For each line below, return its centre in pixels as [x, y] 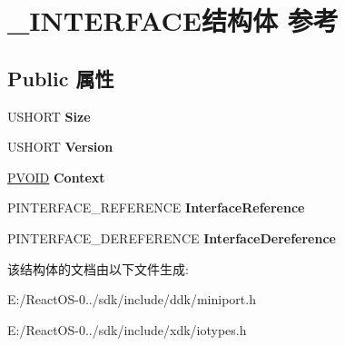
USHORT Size [49, 116]
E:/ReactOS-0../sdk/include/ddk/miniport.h [132, 299]
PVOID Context [56, 177]
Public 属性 [61, 78]
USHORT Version [60, 147]
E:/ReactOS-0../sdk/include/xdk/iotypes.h [127, 329]
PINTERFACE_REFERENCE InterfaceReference [156, 208]
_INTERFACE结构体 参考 [173, 20]
